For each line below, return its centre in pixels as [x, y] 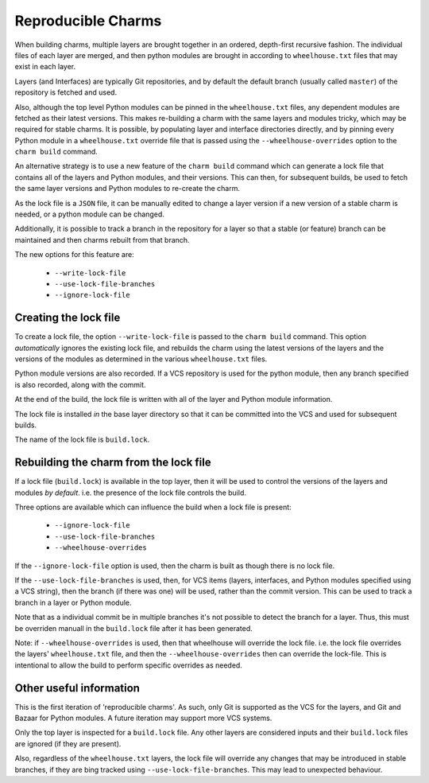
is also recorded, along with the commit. [80, 384]
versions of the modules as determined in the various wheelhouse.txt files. [141, 359]
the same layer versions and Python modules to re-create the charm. [127, 189]
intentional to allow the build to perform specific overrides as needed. [128, 665]
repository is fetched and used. [66, 92]
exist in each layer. [45, 67]
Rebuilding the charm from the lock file [113, 463]
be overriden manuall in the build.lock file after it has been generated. [134, 628]
